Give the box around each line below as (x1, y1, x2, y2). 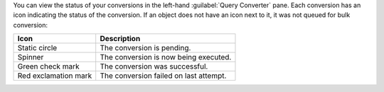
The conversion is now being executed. (100, 52, 232, 62)
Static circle (17, 43, 58, 53)
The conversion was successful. (100, 62, 208, 71)
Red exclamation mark (17, 71, 92, 81)
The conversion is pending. (100, 43, 191, 53)
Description (100, 34, 141, 44)
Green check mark (17, 62, 80, 71)
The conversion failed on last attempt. (100, 71, 227, 81)
